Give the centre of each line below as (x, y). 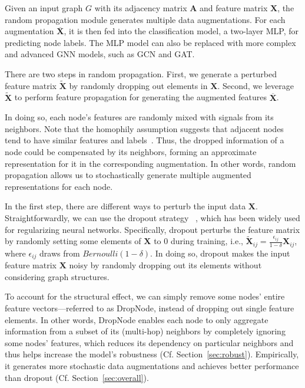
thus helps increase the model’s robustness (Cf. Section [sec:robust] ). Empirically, (152, 354)
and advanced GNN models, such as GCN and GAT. (100, 54)
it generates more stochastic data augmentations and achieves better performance (152, 366)
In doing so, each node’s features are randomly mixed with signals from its (139, 117)
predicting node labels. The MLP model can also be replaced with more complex (150, 42)
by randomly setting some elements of (73, 241)
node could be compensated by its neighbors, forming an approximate (131, 151)
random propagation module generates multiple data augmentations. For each (145, 19)
